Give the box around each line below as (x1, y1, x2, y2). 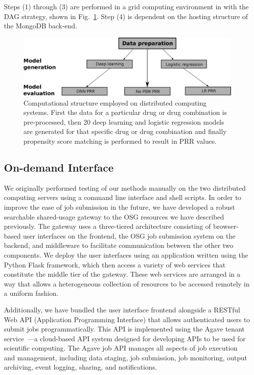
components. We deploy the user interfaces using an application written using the (4, 249, 249, 260)
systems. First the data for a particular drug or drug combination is (23, 107, 227, 117)
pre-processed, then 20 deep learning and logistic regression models (23, 116, 224, 127)
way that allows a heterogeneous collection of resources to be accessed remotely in (4, 278, 250, 288)
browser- (213, 221, 239, 231)
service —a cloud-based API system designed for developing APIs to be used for (4, 333, 246, 343)
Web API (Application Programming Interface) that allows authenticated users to (4, 314, 250, 324)
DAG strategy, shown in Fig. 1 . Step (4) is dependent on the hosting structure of (4, 11, 248, 21)
